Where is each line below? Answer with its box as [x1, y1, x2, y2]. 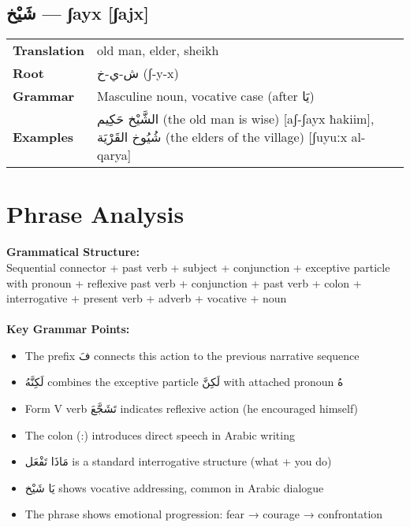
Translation [13, 41, 85, 60]
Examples [13, 128, 74, 147]
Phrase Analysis [6, 198, 184, 230]
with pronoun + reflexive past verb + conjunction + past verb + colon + [6, 274, 362, 291]
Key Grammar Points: [6, 321, 130, 337]
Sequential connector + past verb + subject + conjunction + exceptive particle [6, 258, 390, 275]
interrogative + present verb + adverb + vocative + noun [6, 290, 287, 306]
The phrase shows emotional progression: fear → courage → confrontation [24, 506, 383, 522]
